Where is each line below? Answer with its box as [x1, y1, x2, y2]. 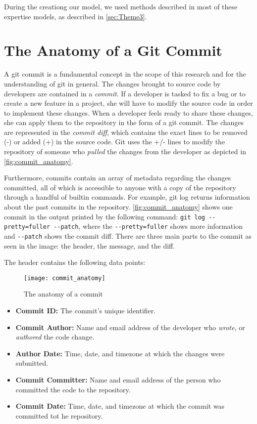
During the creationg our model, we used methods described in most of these [4, 1, 238, 11]
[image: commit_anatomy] [24, 274, 105, 282]
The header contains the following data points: [4, 257, 146, 267]
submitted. [15, 358, 49, 368]
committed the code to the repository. [15, 384, 131, 394]
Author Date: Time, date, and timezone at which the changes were [15, 348, 225, 358]
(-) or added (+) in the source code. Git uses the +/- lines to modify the [4, 136, 225, 147]
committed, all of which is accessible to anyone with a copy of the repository [4, 182, 236, 192]
